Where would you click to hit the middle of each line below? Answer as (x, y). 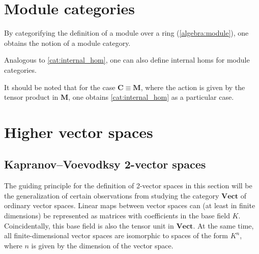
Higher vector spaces (79, 132)
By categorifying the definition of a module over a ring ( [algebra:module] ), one (126, 33)
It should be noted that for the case (60, 87)
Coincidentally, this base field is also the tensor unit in (89, 225)
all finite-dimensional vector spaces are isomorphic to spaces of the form (116, 235)
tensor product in (31, 97)
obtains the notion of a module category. (67, 43)
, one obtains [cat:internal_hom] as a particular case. (151, 97)
